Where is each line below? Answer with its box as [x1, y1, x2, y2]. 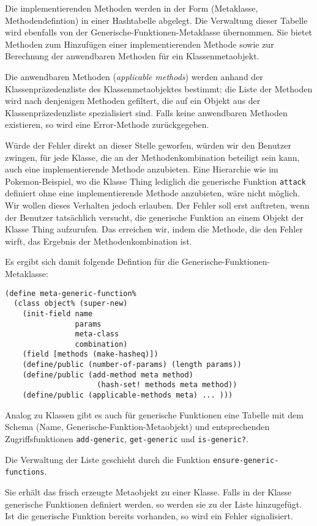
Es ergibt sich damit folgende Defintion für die [5, 255, 179, 268]
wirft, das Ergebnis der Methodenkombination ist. [5, 234, 192, 247]
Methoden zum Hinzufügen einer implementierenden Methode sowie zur [5, 37, 274, 50]
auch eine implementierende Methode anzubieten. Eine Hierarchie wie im [5, 163, 278, 176]
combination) [75, 339, 128, 349]
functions [5, 468, 45, 477]
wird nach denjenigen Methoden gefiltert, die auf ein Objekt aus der [5, 94, 261, 107]
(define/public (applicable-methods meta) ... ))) [22, 391, 233, 400]
